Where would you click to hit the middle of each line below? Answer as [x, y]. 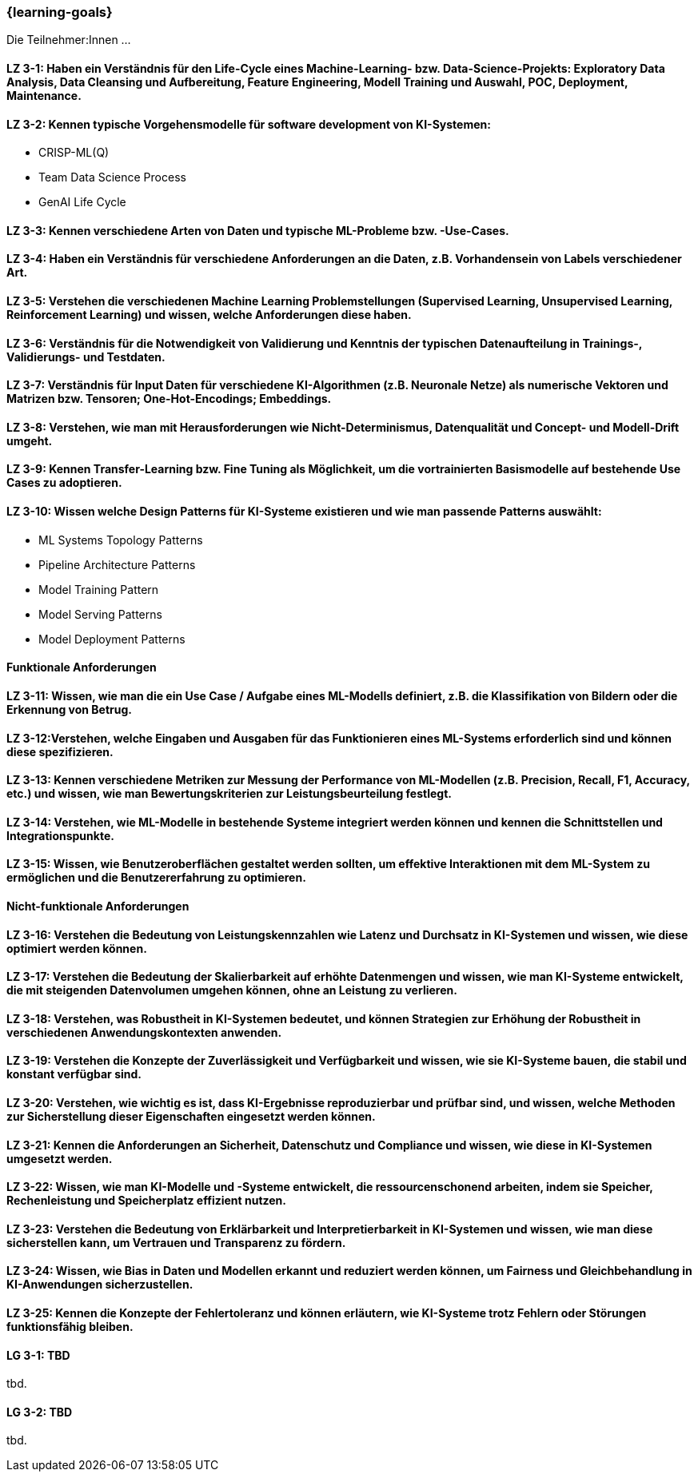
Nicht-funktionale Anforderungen [98, 906]
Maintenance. [44, 95]
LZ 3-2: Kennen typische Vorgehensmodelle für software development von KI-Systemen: [249, 124]
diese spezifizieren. [60, 751]
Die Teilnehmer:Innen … [69, 40]
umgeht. [30, 440]
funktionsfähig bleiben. [70, 1327]
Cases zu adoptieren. [64, 483]
